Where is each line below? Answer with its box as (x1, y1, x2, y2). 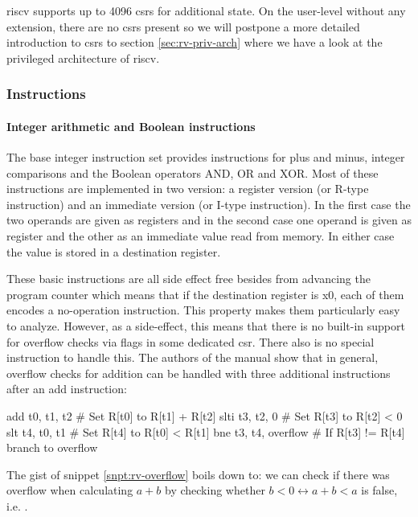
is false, (361, 482, 398, 499)
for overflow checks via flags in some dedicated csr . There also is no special (6, 333, 375, 350)
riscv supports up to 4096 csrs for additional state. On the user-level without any (6, 2, 406, 18)
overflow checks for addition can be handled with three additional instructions (6, 364, 391, 381)
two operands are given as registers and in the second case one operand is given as (6, 211, 412, 228)
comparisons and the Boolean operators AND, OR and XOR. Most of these (6, 164, 379, 181)
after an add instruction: (6, 380, 127, 397)
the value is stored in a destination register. (6, 243, 221, 260)
